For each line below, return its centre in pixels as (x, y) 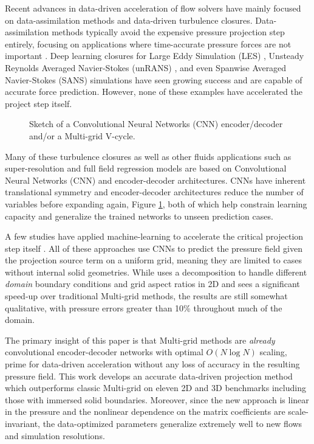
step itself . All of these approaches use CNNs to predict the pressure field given (154, 248)
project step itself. (39, 103)
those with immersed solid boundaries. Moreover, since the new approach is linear (157, 399)
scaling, (273, 352)
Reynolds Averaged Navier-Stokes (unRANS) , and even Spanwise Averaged (146, 67)
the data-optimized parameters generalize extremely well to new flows (172, 423)
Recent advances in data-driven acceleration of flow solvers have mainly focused (153, 8)
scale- (298, 411)
